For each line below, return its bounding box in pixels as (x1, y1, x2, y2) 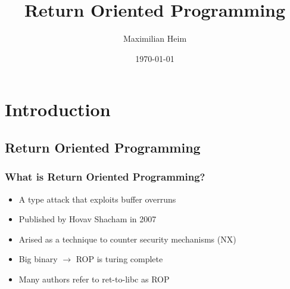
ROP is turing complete (76, 253, 163, 265)
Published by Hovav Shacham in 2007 (18, 213, 157, 225)
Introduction (5, 97, 111, 122)
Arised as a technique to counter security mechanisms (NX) (18, 232, 236, 245)
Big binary (18, 253, 58, 265)
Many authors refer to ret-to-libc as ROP (18, 272, 170, 285)
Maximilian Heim (123, 32, 187, 45)
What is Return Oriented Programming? (5, 169, 205, 184)
